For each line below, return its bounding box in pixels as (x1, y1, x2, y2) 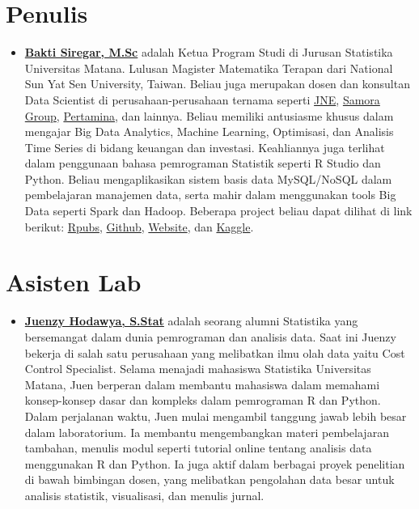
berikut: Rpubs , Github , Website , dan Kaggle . (24, 218, 254, 235)
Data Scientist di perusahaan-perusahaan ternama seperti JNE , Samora (24, 91, 380, 108)
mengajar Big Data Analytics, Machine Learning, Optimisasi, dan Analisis (24, 123, 394, 140)
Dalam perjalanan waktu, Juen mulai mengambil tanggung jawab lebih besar (24, 407, 407, 424)
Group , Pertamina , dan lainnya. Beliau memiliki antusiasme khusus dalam (24, 107, 394, 124)
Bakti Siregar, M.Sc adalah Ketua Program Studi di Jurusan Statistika (24, 44, 393, 61)
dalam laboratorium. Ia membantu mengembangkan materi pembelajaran (24, 423, 389, 440)
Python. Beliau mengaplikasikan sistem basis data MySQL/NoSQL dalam (24, 170, 392, 187)
